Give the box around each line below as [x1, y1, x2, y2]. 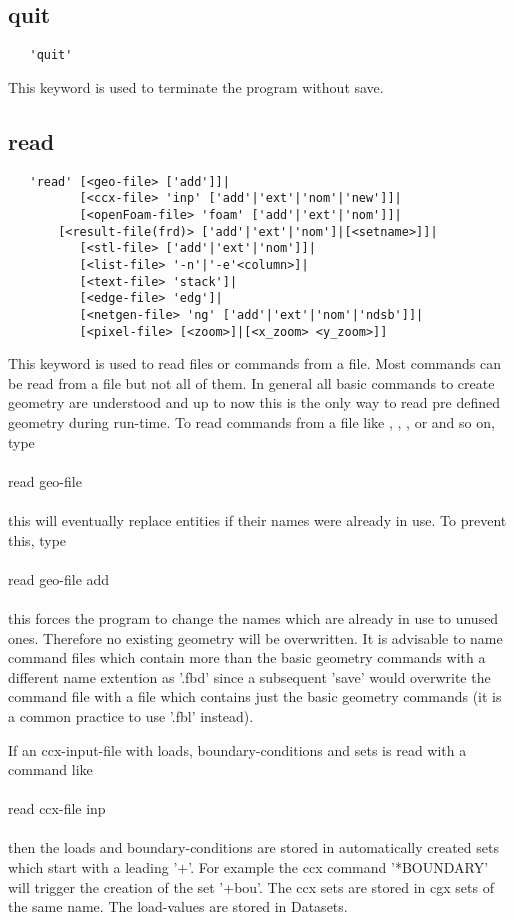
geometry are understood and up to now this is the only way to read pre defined [8, 392, 500, 413]
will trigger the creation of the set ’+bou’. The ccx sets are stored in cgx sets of [8, 876, 494, 897]
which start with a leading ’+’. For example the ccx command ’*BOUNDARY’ [8, 857, 489, 878]
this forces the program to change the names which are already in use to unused [8, 607, 499, 628]
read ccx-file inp [8, 798, 106, 819]
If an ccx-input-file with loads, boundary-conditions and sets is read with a [8, 739, 467, 760]
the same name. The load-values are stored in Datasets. [8, 896, 348, 917]
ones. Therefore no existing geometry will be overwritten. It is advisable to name [8, 627, 503, 648]
